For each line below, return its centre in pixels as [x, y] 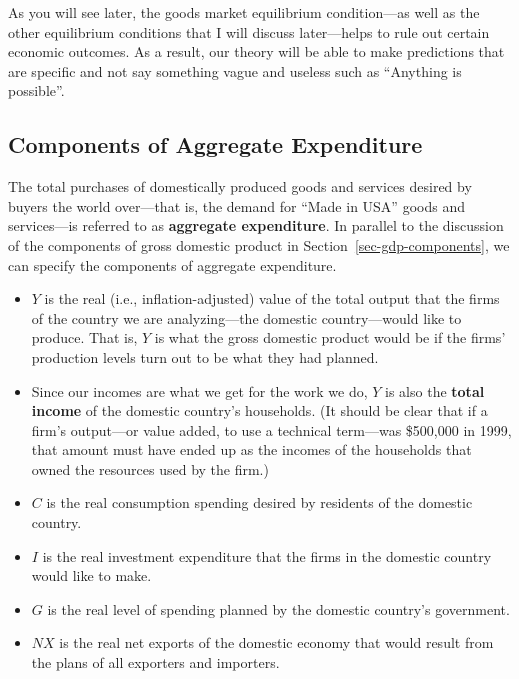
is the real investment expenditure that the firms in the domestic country [267, 555]
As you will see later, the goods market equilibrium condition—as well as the [244, 12]
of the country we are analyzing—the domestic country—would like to [246, 317]
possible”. [36, 90]
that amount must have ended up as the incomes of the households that [251, 449]
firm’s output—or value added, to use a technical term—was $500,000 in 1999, [271, 429]
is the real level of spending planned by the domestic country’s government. [278, 608]
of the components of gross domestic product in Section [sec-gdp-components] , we [259, 244]
